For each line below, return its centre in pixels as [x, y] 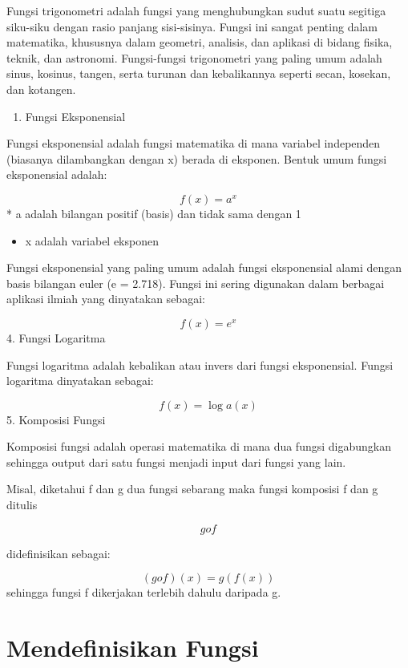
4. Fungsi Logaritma [56, 337]
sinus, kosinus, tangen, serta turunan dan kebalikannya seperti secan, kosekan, [199, 73]
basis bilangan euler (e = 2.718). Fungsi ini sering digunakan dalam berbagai [196, 283]
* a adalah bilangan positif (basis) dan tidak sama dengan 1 [154, 213]
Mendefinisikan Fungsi [133, 648]
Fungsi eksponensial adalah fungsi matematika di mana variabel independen [194, 143]
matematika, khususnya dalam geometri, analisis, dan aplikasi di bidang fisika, [200, 42]
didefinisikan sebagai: [59, 553]
